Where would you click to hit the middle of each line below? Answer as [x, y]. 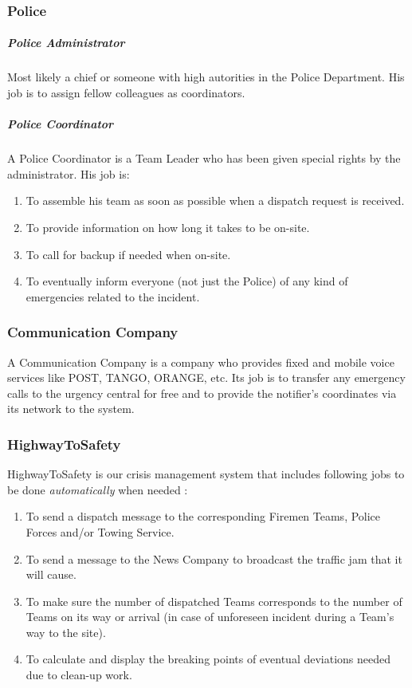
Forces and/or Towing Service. [100, 531]
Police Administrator [66, 43]
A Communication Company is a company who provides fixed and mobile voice [201, 362]
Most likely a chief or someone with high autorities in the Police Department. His [206, 77]
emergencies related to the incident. [113, 296]
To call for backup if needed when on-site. [128, 254]
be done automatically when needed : [98, 489]
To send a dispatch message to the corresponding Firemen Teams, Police [203, 516]
